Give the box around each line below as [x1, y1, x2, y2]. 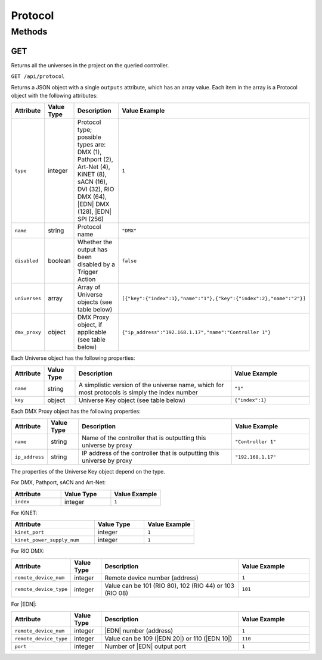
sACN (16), [78, 178, 107, 186]
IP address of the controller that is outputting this [81, 449, 219, 457]
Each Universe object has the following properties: [11, 354, 135, 362]
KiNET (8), [78, 170, 107, 179]
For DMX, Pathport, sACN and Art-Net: [11, 479, 106, 486]
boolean [48, 257, 71, 265]
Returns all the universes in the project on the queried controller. [11, 61, 169, 69]
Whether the [78, 238, 113, 247]
